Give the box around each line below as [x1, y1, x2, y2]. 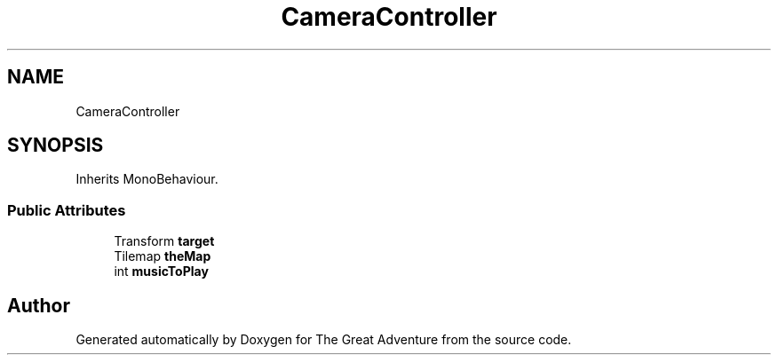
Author [7, 294, 70, 317]
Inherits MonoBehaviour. [75, 171, 218, 187]
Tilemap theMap [114, 248, 211, 264]
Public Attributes [7, 201, 126, 219]
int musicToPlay [114, 264, 209, 279]
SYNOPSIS [7, 134, 104, 157]
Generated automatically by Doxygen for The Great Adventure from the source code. [75, 332, 572, 348]
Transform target [114, 233, 215, 249]
